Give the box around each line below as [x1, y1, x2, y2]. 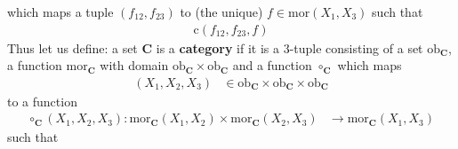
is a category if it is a [156, 38, 279, 57]
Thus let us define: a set [7, 38, 138, 57]
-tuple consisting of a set [289, 38, 423, 57]
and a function [232, 56, 312, 74]
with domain [100, 56, 169, 74]
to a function [7, 91, 77, 110]
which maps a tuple [7, 3, 114, 20]
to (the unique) [180, 3, 263, 20]
